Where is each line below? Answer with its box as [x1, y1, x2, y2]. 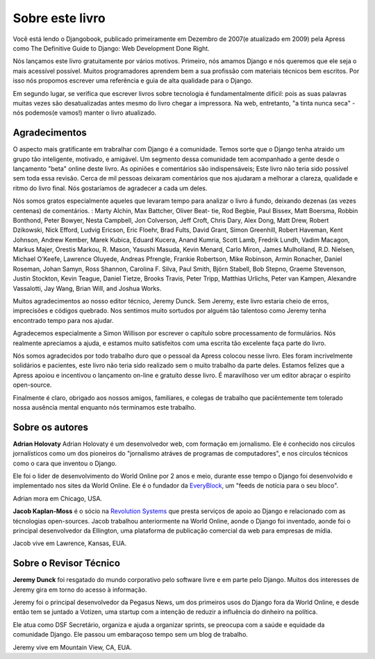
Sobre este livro [12, 10, 106, 26]
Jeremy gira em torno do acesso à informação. [12, 585, 147, 594]
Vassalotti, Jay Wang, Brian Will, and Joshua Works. [12, 284, 162, 292]
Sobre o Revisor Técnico [12, 558, 121, 569]
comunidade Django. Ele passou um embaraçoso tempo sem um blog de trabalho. [12, 631, 248, 639]
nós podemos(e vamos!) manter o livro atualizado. [12, 108, 157, 117]
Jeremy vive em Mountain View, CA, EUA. [12, 643, 132, 651]
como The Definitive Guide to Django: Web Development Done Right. [12, 44, 210, 52]
